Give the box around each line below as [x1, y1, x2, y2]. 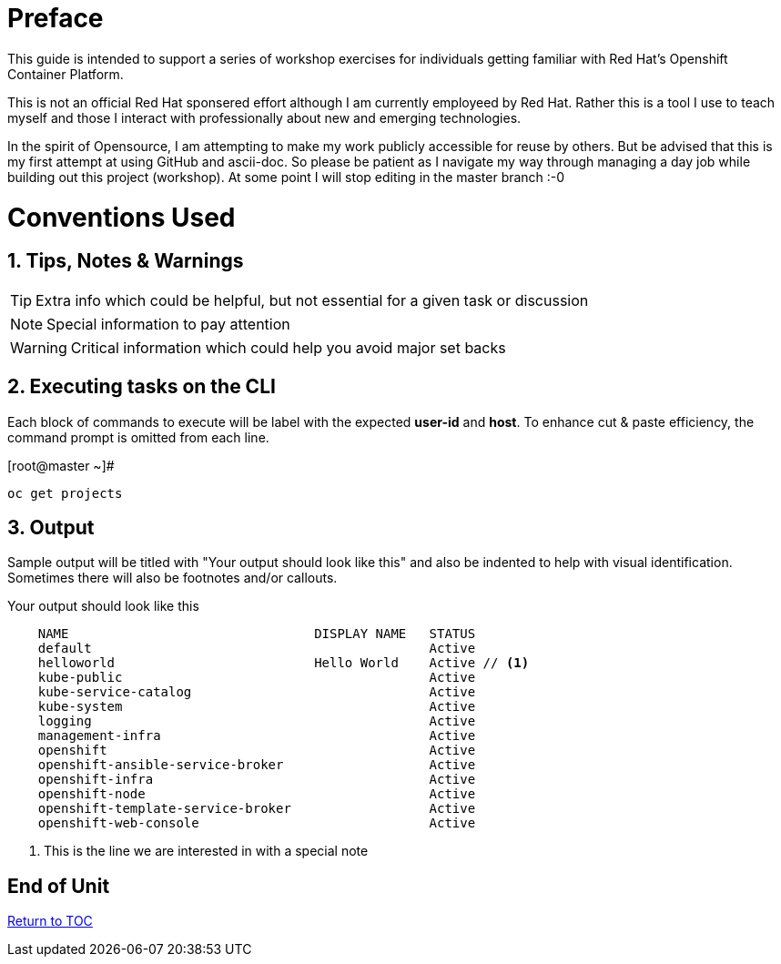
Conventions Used [7, 201, 236, 233]
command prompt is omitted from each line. [7, 429, 269, 445]
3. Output [7, 515, 95, 539]
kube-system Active [37, 699, 476, 715]
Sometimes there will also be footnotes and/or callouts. [7, 570, 338, 586]
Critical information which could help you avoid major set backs [70, 338, 506, 357]
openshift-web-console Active [37, 816, 476, 831]
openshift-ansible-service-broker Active [37, 757, 476, 773]
